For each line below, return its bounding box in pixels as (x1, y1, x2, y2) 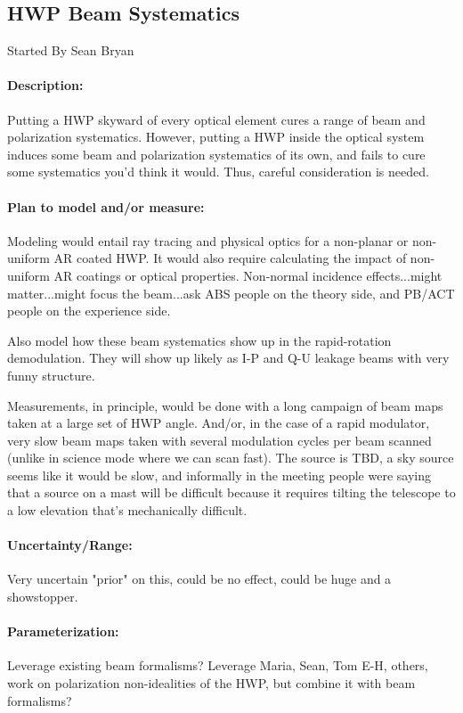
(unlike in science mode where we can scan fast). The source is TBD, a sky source (7, 448, 454, 467)
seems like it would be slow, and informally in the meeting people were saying (7, 465, 431, 484)
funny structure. (7, 365, 95, 384)
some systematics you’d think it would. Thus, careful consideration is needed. (7, 162, 429, 181)
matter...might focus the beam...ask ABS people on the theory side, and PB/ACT (7, 283, 455, 302)
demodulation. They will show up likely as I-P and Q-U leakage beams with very (7, 348, 450, 367)
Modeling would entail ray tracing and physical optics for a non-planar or (7, 231, 409, 250)
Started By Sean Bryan (7, 41, 134, 60)
